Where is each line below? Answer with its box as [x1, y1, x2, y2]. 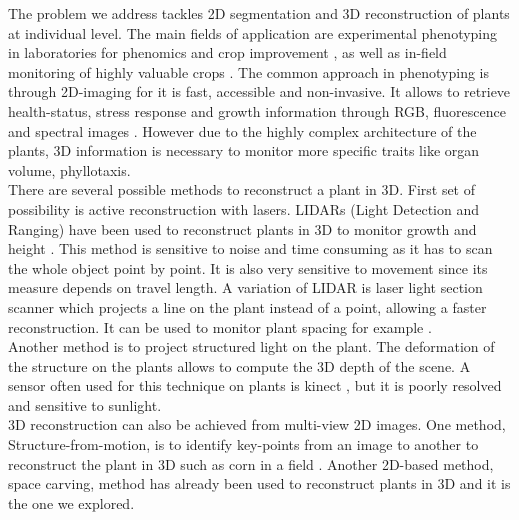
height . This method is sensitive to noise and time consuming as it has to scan [8, 238, 493, 259]
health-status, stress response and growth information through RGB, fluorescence [8, 100, 506, 121]
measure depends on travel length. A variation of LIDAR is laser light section [8, 277, 483, 298]
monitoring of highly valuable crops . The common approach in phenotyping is [8, 61, 489, 82]
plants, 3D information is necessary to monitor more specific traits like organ [8, 140, 480, 161]
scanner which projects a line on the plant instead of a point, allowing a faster [8, 296, 487, 317]
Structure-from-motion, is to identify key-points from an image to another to [8, 434, 479, 455]
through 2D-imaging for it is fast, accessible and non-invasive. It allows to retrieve [8, 81, 511, 102]
